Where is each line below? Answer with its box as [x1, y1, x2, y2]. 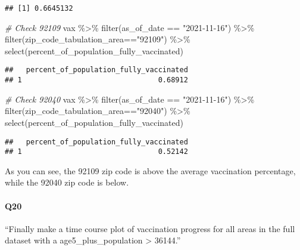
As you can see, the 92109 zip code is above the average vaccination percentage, [5, 164, 296, 177]
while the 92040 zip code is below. [5, 176, 129, 189]
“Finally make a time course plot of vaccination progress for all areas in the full [5, 222, 295, 234]
